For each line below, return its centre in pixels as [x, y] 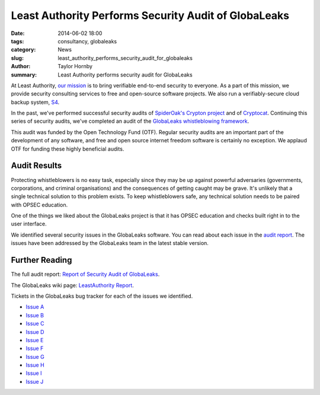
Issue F [35, 348]
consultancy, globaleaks [87, 41]
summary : [24, 75]
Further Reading [41, 260]
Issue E [35, 340]
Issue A [35, 307]
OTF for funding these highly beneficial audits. [68, 149]
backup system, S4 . [35, 102]
